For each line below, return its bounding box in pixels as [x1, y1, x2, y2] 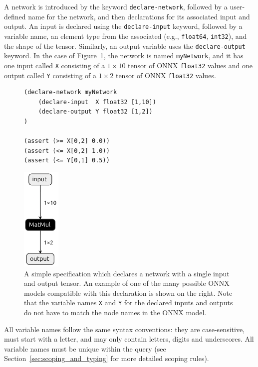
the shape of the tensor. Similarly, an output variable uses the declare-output [4, 40, 246, 51]
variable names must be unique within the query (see [4, 343, 166, 354]
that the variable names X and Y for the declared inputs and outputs [24, 297, 233, 308]
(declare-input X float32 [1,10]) [38, 98, 156, 106]
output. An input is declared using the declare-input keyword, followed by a [4, 21, 243, 31]
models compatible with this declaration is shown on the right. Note [24, 287, 233, 298]
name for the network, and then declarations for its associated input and [28, 11, 250, 21]
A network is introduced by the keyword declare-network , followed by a [4, 1, 228, 11]
